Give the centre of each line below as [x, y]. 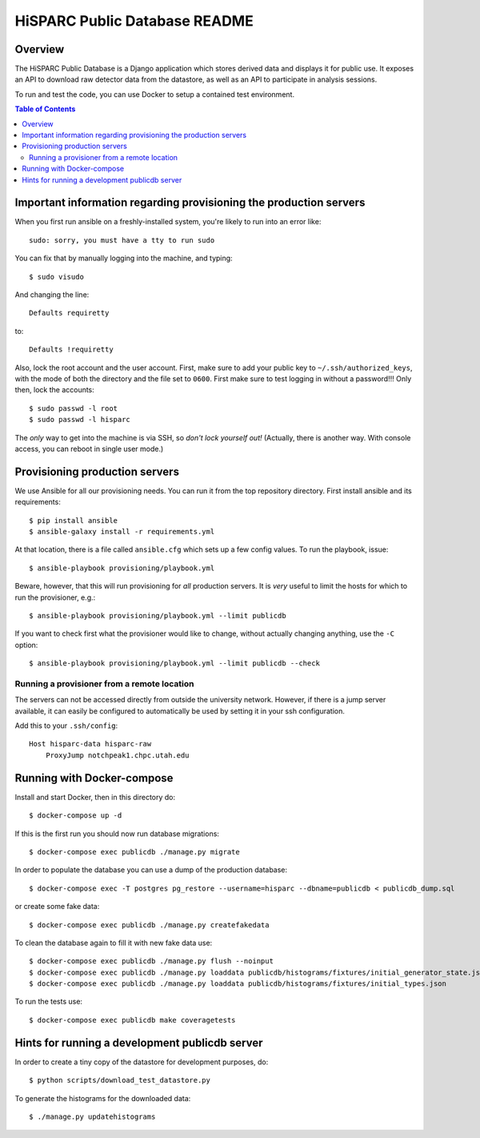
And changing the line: [52, 295]
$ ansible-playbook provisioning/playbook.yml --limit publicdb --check [174, 663]
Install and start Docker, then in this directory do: [95, 797]
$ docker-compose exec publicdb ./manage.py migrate [134, 852]
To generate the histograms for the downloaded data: [103, 1098]
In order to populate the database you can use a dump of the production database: [151, 870]
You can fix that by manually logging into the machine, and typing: [124, 258]
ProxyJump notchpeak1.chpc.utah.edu [117, 755]
